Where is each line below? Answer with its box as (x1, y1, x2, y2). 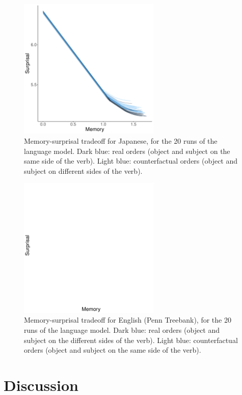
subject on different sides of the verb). (24, 165, 143, 176)
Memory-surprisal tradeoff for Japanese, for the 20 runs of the (24, 135, 218, 146)
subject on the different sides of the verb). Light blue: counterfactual (24, 334, 238, 345)
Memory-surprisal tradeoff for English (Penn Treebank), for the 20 (24, 314, 231, 325)
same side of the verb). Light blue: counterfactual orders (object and (24, 155, 238, 166)
